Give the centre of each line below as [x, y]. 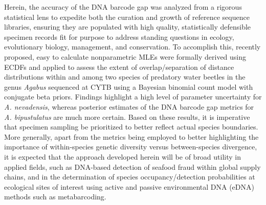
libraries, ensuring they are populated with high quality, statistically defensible [128, 27]
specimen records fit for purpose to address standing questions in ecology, [119, 36]
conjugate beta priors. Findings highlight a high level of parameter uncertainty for [133, 97]
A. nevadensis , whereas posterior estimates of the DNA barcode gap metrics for [129, 106]
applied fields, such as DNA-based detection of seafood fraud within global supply [132, 166]
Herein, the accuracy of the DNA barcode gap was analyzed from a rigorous [123, 7]
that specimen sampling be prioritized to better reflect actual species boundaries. [131, 127]
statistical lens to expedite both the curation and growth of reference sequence [127, 17]
